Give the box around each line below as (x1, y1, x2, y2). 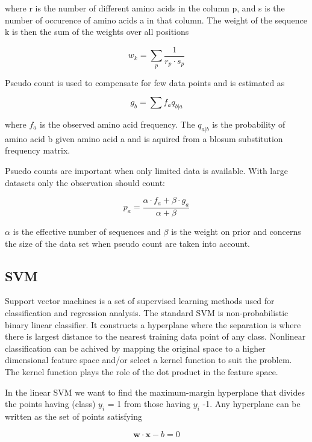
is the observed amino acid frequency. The (39, 118, 195, 131)
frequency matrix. (5, 144, 70, 157)
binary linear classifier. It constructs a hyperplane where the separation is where (5, 318, 301, 331)
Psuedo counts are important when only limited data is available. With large (5, 164, 288, 177)
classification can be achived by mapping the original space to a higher (5, 341, 266, 354)
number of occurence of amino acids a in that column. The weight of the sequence (5, 13, 307, 26)
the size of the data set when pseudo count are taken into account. (5, 237, 251, 249)
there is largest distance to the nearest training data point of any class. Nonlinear (5, 330, 306, 343)
